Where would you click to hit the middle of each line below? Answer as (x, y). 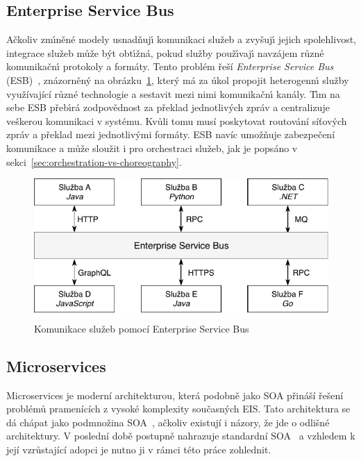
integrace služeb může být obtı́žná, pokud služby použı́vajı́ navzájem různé (165, 52)
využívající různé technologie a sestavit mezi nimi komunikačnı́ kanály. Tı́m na (173, 93)
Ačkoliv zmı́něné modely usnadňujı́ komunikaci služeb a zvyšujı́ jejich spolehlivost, (182, 39)
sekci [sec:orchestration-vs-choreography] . (94, 161)
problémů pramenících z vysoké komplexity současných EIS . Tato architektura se (178, 409)
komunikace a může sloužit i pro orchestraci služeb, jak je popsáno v (152, 148)
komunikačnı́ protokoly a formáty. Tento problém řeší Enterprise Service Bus (170, 66)
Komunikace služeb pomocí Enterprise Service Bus (142, 328)
